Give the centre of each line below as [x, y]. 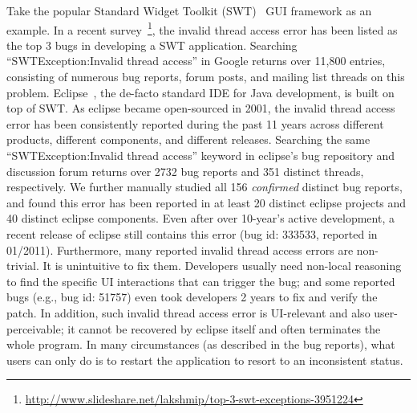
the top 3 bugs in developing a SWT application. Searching [152, 45]
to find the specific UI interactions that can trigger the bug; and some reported [201, 281]
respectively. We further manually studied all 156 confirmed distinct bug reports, [204, 187]
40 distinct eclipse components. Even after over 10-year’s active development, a [200, 218]
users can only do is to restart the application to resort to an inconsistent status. [205, 360]
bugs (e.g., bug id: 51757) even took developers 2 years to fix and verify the [192, 297]
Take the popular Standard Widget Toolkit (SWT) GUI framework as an [189, 10]
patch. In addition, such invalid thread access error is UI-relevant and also [188, 312]
